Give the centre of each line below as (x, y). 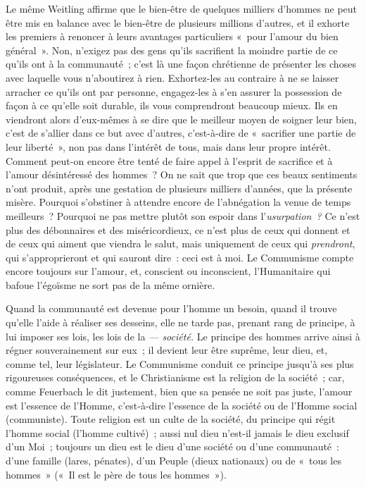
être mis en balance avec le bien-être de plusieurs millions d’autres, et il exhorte (178, 22)
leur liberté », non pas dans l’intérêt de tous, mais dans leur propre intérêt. (168, 146)
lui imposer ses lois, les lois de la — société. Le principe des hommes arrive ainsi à (183, 336)
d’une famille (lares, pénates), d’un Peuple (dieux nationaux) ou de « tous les (173, 460)
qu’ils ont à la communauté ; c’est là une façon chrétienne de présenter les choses (181, 64)
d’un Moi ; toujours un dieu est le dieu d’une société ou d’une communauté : (172, 446)
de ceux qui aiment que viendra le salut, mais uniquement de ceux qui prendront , (181, 243)
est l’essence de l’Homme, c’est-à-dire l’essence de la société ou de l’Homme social (182, 405)
